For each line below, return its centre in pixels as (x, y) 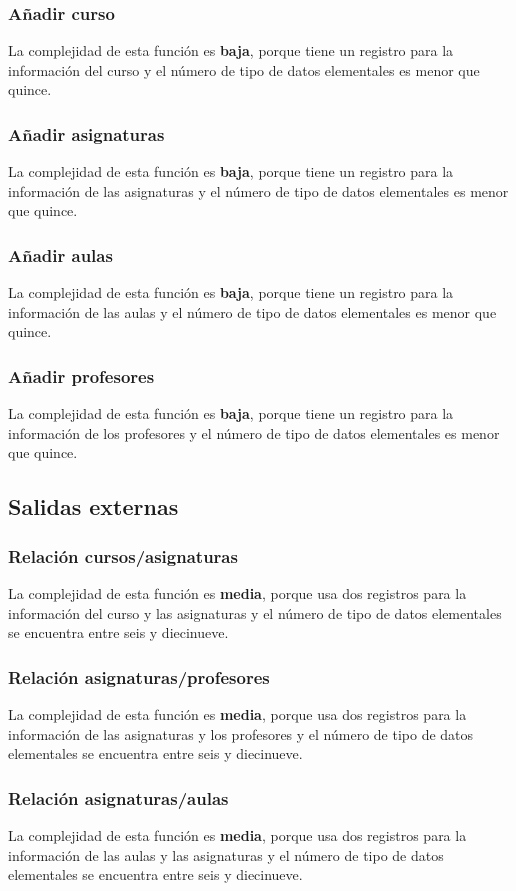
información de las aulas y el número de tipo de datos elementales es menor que (252, 311)
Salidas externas (93, 506)
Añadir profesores (81, 375)
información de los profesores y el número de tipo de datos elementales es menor (254, 432)
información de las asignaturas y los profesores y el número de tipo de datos (241, 733)
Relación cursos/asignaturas (123, 555)
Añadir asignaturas (86, 133)
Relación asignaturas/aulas (118, 797)
